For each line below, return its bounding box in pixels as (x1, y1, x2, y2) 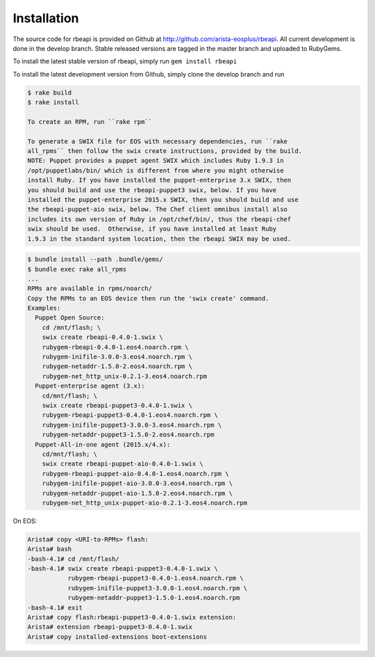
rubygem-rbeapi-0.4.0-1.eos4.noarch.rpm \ (42, 343, 189, 351)
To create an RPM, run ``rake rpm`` (27, 118, 153, 125)
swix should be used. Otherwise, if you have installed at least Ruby (27, 225, 277, 233)
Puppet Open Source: (35, 314, 105, 322)
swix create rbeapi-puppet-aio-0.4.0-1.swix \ (42, 460, 204, 468)
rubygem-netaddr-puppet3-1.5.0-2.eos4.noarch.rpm (42, 431, 215, 438)
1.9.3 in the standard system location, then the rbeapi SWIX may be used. (27, 235, 292, 243)
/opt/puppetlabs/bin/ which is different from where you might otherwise (27, 166, 284, 174)
